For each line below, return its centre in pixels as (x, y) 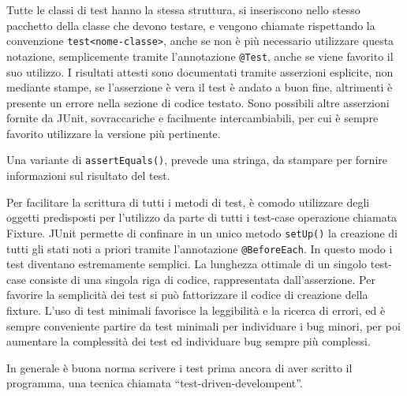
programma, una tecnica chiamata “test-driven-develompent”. (155, 383)
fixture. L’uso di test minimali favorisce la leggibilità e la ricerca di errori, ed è (196, 310)
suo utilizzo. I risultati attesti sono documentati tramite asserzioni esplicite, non (200, 71)
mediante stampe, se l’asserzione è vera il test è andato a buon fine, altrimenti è (200, 87)
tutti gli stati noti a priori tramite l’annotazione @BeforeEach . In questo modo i (200, 248)
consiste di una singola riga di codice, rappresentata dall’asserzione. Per (202, 279)
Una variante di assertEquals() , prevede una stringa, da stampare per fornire (197, 160)
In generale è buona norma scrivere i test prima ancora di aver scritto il (179, 367)
